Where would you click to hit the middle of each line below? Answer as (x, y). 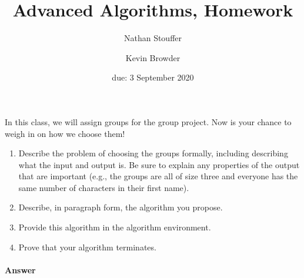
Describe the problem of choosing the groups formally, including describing (153, 153)
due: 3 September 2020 (153, 77)
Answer (20, 269)
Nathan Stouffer (153, 38)
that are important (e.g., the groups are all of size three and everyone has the (158, 176)
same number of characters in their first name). (104, 187)
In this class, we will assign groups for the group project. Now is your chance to (148, 121)
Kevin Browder (153, 57)
